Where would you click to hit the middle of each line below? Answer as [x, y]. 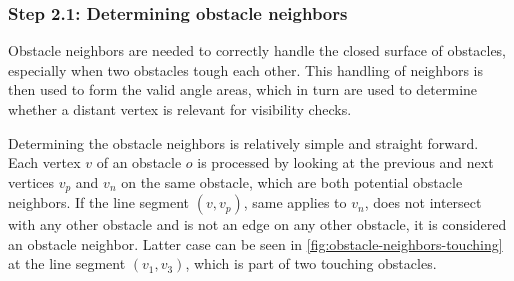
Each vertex [44, 162]
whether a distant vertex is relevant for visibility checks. [180, 109]
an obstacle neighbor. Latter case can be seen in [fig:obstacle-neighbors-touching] [255, 243]
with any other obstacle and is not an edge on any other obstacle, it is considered [257, 224]
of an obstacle [139, 162]
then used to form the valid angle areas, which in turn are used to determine [243, 89]
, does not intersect [423, 202]
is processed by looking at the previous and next [345, 162]
